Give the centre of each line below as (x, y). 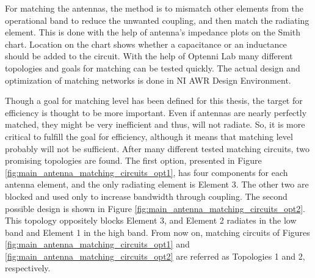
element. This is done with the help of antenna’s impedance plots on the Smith (153, 32)
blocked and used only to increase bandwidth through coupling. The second (146, 196)
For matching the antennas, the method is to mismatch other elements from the (154, 8)
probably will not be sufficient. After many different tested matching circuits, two (157, 148)
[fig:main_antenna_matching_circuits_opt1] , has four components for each (147, 172)
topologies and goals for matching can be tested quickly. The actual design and (153, 68)
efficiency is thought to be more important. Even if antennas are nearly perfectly (156, 112)
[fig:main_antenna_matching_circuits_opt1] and (97, 244)
